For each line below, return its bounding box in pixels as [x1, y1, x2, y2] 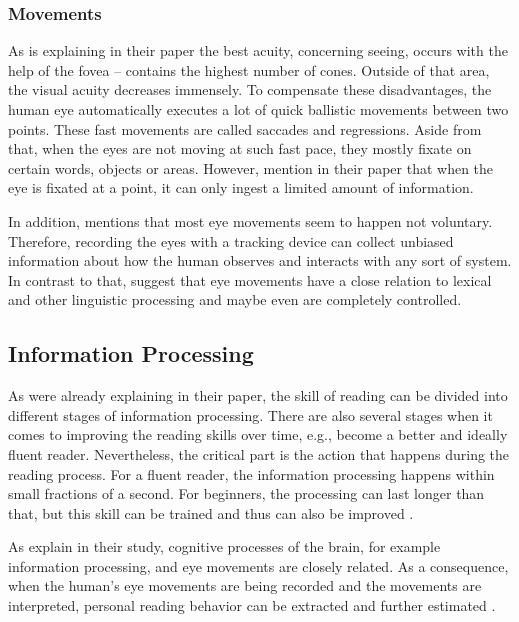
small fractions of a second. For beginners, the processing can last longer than [8, 483, 485, 504]
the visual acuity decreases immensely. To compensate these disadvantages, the [8, 79, 492, 100]
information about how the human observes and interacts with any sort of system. [8, 250, 512, 271]
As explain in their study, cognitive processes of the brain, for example [8, 536, 441, 557]
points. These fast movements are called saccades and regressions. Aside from [8, 118, 482, 139]
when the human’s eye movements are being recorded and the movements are [8, 575, 482, 596]
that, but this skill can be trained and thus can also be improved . [8, 502, 414, 523]
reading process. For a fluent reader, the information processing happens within [8, 463, 495, 484]
